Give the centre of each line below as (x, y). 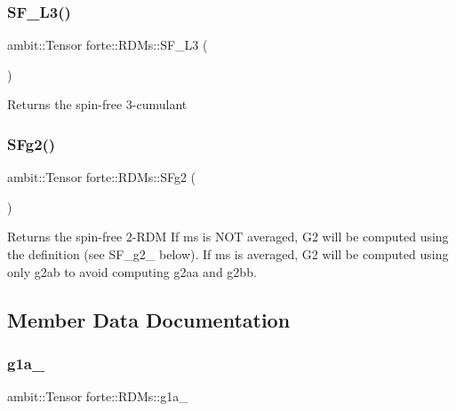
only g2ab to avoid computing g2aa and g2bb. (132, 271)
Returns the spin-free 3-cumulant (97, 104)
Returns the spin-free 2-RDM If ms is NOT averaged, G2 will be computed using (228, 237)
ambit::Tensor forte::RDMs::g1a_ (98, 396)
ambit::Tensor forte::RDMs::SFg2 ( (102, 177)
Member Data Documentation (149, 319)
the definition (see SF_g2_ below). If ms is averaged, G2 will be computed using (228, 254)
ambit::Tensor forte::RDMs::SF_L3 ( (108, 45)
